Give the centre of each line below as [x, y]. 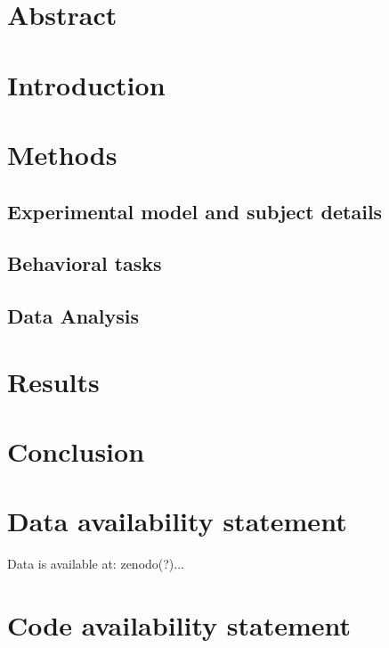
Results [53, 381]
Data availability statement [177, 521]
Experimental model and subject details [195, 211]
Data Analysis [73, 316]
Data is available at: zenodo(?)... [96, 564]
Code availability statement [179, 625]
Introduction [86, 84]
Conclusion [76, 451]
